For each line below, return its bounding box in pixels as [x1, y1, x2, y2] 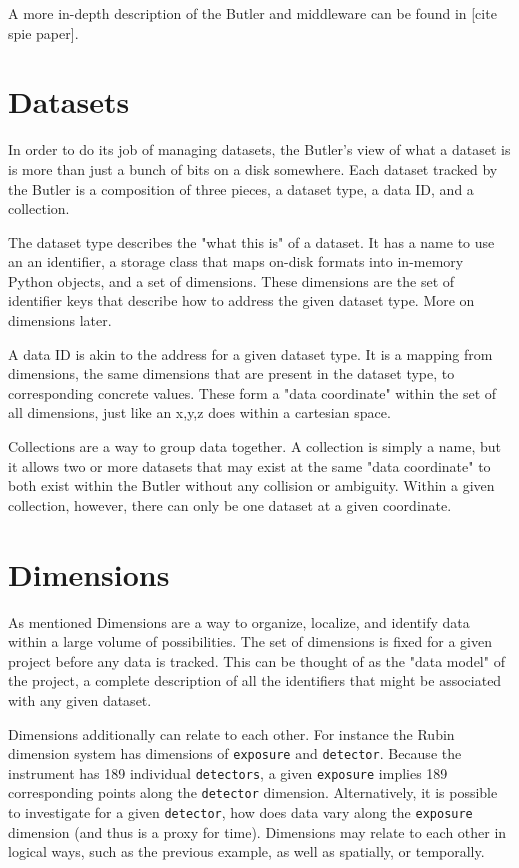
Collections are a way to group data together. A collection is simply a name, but [8, 436, 502, 457]
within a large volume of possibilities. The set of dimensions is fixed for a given [8, 631, 492, 652]
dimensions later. [8, 310, 112, 331]
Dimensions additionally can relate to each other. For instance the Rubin [8, 723, 455, 744]
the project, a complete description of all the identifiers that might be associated [8, 670, 502, 691]
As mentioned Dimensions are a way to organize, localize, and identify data [8, 611, 470, 632]
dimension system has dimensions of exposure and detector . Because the [8, 743, 462, 764]
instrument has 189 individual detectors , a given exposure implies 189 [8, 762, 448, 783]
